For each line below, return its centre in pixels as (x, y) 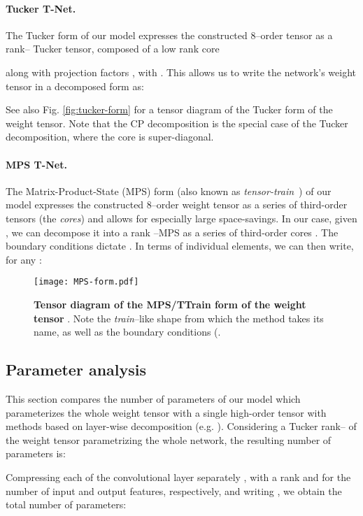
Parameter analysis (76, 370)
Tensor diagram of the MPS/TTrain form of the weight (170, 304)
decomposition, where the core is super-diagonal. (110, 137)
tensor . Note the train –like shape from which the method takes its (179, 318)
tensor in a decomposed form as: (75, 86)
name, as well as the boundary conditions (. (127, 332)
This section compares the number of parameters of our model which (153, 398)
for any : (24, 259)
